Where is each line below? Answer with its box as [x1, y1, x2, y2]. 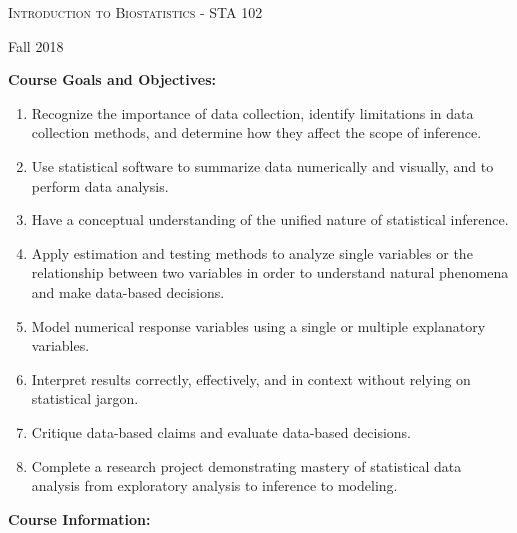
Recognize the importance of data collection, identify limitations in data [31, 102, 474, 123]
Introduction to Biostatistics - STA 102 [8, 2, 263, 22]
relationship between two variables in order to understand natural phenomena [31, 262, 509, 283]
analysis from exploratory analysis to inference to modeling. [31, 475, 398, 496]
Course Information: [8, 508, 151, 529]
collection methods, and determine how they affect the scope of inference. [31, 122, 482, 143]
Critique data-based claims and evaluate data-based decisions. [31, 421, 411, 442]
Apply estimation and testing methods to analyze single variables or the [31, 242, 473, 263]
